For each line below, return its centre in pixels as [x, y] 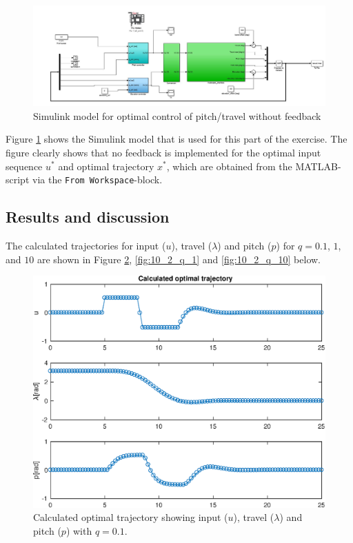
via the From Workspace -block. [98, 180]
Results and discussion [88, 217]
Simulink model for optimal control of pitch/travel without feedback [177, 115]
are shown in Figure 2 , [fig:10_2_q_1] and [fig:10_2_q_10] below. [179, 259]
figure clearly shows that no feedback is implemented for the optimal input [163, 152]
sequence [24, 166]
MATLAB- [318, 166]
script [18, 180]
